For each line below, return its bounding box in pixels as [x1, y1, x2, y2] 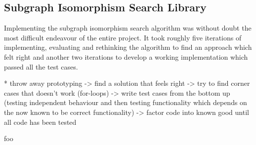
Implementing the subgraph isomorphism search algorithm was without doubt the [4, 23, 252, 33]
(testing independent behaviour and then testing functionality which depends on [4, 97, 247, 108]
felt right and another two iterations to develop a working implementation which [4, 51, 248, 62]
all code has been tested [4, 116, 77, 127]
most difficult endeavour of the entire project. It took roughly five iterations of [4, 32, 242, 42]
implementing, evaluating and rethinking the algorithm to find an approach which [4, 42, 252, 52]
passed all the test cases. [4, 61, 78, 72]
